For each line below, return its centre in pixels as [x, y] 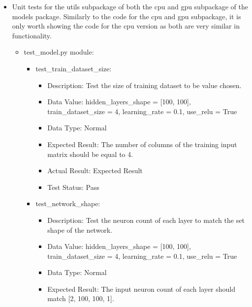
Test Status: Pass [73, 187]
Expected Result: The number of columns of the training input [142, 144]
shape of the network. [80, 230]
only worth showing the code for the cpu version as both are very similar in [126, 26]
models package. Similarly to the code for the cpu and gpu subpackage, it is [126, 16]
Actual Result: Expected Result [95, 170]
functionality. [32, 35]
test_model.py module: [59, 52]
